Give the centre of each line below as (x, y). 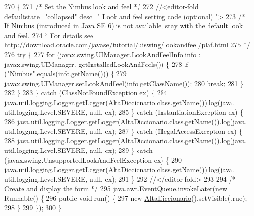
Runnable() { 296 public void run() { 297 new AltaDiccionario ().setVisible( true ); (126, 198)
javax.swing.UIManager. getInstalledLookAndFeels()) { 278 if (96, 64)
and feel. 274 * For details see (49, 35)
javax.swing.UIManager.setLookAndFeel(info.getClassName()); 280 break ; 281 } (124, 83)
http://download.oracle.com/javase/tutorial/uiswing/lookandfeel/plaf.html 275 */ (127, 45)
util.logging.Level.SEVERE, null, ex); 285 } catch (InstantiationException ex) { (124, 112)
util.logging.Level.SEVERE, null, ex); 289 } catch (79, 150)
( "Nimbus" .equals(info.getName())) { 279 (66, 74)
